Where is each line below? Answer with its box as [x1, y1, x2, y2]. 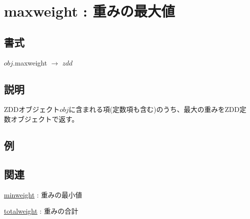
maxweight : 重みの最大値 [4, 1, 175, 21]
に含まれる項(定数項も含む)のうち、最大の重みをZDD [68, 104, 240, 114]
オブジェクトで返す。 [10, 113, 79, 124]
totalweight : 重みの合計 [4, 206, 78, 216]
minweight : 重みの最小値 [4, 189, 82, 199]
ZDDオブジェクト [4, 104, 60, 114]
